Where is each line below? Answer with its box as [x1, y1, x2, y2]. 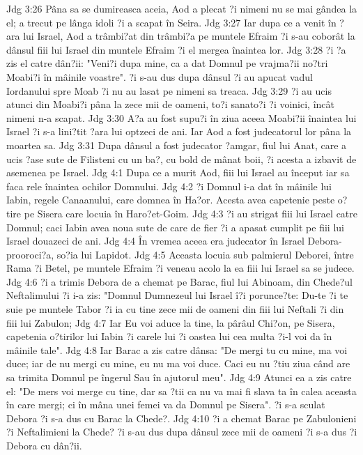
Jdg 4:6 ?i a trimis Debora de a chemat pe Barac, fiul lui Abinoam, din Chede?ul [6, 274, 353, 288]
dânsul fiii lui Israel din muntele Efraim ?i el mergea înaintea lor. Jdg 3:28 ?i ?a [6, 42, 346, 56]
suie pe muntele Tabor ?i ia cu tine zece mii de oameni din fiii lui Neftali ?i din [6, 302, 344, 316]
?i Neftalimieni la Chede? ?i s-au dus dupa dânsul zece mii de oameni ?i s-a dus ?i [6, 424, 357, 439]
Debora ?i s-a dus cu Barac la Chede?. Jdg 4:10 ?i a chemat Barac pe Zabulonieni [6, 410, 357, 425]
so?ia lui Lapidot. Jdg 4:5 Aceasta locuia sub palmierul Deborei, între [56, 247, 354, 261]
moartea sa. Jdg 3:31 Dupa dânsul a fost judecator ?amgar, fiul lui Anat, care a [6, 137, 347, 152]
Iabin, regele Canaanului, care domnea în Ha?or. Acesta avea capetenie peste [6, 192, 335, 207]
